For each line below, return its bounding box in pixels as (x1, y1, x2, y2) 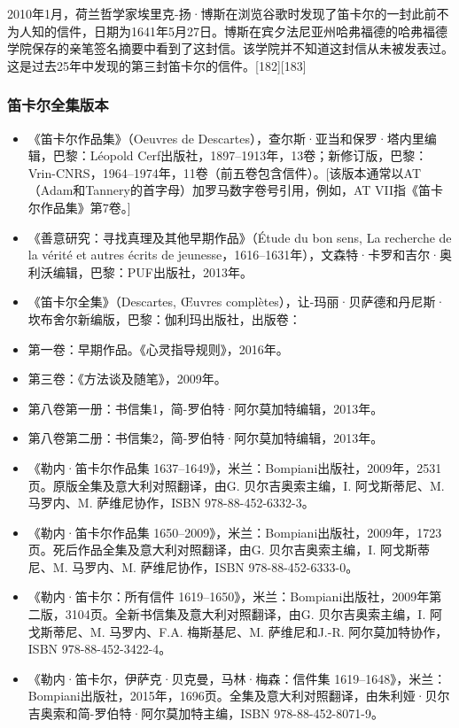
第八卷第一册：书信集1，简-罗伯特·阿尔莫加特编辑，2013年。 (27, 399, 384, 417)
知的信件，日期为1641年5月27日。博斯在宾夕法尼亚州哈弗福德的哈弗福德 (31, 21, 447, 40)
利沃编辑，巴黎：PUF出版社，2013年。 (27, 262, 253, 281)
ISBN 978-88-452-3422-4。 (27, 639, 172, 658)
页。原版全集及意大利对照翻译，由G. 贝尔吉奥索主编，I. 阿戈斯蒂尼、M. (27, 476, 445, 494)
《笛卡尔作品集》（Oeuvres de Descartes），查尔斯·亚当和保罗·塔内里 (27, 128, 424, 147)
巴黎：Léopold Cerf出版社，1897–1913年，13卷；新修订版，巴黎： (52, 146, 428, 165)
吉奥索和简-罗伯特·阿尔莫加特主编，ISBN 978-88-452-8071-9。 (27, 704, 384, 723)
